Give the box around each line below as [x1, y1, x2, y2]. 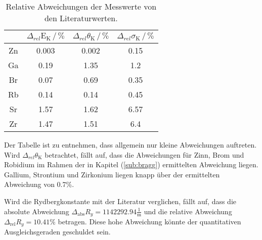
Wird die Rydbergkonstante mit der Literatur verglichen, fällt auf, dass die [4, 196, 237, 206]
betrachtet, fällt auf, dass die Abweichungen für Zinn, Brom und [45, 149, 244, 160]
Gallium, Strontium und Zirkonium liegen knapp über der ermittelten [4, 169, 220, 179]
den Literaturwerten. [44, 12, 118, 24]
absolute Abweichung [4, 206, 69, 216]
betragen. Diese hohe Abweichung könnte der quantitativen [58, 216, 241, 227]
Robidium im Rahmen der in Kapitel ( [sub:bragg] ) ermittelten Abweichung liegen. [4, 159, 258, 170]
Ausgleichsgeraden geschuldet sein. [4, 226, 111, 237]
